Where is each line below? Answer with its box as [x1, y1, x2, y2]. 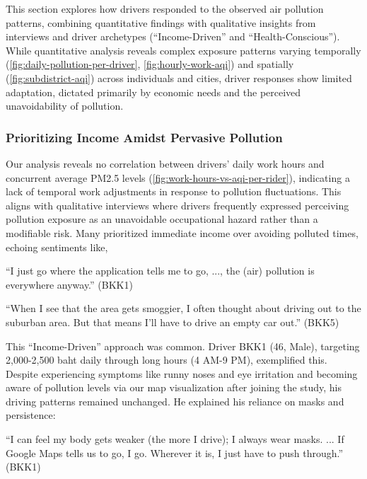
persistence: [6, 408, 56, 422]
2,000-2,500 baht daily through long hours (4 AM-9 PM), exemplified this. [6, 352, 327, 367]
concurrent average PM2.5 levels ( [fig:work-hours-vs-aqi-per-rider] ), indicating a [6, 170, 350, 185]
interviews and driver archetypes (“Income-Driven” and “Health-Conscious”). [6, 29, 340, 44]
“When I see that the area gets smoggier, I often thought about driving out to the [6, 301, 361, 316]
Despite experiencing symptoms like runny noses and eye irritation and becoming [6, 366, 358, 381]
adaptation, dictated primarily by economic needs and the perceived [6, 84, 301, 99]
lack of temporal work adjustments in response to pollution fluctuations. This [6, 184, 342, 199]
